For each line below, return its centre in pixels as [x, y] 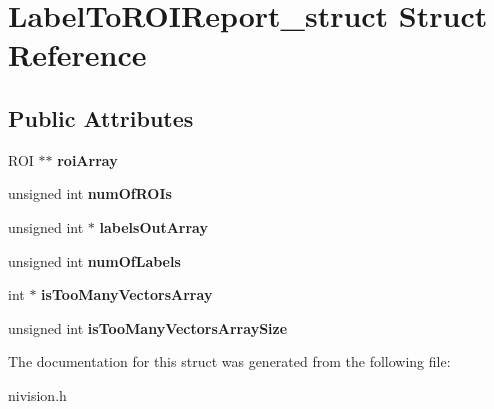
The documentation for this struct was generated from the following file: [229, 361]
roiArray [87, 159]
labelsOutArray [153, 226]
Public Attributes [101, 117]
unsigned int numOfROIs [90, 193]
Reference [77, 54]
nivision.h [37, 394]
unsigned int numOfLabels [94, 260]
